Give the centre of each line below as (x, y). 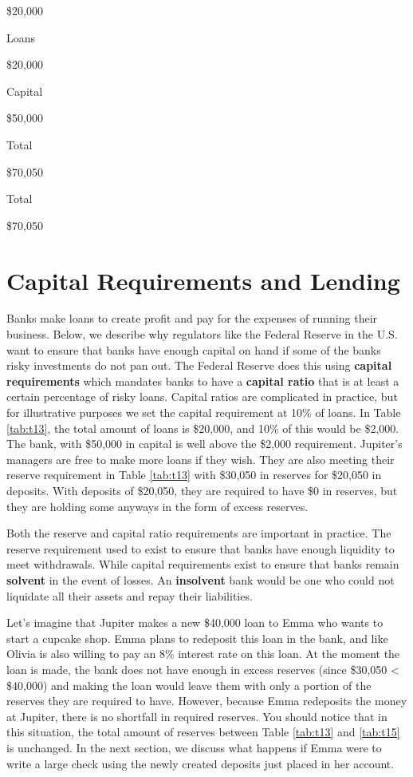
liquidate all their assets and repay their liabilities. (130, 595)
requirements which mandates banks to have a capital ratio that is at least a (203, 381)
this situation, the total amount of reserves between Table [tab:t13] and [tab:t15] (203, 732)
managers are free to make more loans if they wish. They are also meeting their (201, 459)
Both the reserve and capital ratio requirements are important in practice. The (199, 533)
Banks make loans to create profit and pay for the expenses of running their (192, 318)
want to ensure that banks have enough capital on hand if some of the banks (194, 349)
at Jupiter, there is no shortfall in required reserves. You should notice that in (197, 716)
